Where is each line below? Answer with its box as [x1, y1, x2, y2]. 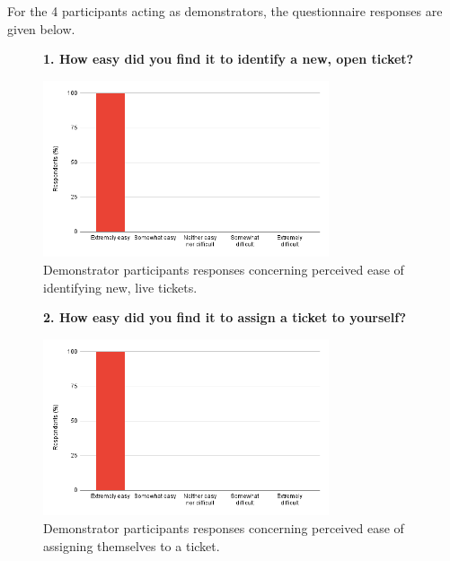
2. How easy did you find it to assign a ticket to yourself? [43, 308, 407, 327]
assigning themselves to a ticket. [43, 536, 220, 555]
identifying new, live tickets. [43, 277, 198, 296]
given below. [7, 19, 75, 38]
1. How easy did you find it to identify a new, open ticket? [43, 49, 414, 68]
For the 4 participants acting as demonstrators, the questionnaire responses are [7, 2, 443, 20]
